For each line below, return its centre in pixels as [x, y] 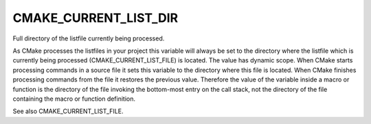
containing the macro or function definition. [74, 99]
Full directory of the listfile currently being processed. [89, 38]
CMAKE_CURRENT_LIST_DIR [95, 18]
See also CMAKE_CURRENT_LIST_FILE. [68, 111]
